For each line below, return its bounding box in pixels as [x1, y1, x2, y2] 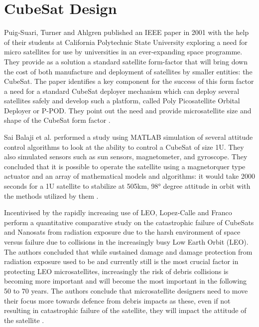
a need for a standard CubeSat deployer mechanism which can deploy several [4, 85, 240, 96]
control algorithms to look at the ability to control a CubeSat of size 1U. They [4, 141, 244, 152]
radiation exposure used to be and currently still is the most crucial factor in [4, 256, 239, 267]
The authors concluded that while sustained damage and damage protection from [4, 246, 253, 257]
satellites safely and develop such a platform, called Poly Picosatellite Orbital [4, 95, 240, 106]
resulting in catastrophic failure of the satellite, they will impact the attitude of [4, 305, 247, 316]
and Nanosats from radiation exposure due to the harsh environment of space [4, 227, 241, 237]
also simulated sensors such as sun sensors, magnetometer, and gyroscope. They [4, 151, 248, 162]
